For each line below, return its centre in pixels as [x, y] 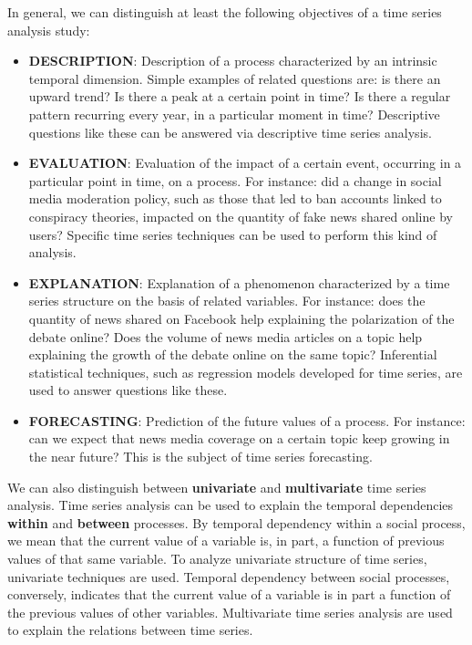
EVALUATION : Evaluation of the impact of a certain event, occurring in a [245, 163]
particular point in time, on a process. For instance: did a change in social [235, 180]
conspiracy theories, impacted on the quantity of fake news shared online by [241, 216]
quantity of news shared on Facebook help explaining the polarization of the [241, 318]
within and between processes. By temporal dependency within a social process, [236, 522]
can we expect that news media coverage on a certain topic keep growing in [239, 438]
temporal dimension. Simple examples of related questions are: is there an [235, 78]
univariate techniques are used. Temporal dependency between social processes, [229, 576]
